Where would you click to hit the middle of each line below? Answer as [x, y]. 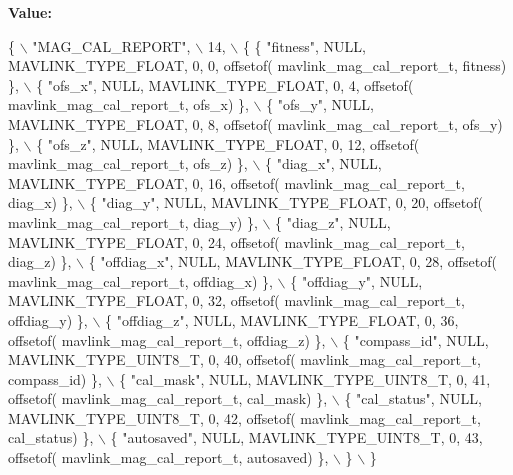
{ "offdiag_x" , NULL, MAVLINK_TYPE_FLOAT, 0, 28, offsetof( [292, 261]
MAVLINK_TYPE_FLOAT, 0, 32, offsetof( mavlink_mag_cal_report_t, [236, 300]
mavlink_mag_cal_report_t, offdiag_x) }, [140, 280]
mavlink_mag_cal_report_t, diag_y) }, [133, 221]
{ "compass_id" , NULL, [415, 339]
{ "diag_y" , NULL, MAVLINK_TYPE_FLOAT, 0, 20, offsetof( [286, 202]
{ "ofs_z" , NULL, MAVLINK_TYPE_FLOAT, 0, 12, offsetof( [228, 143]
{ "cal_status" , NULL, [413, 398]
